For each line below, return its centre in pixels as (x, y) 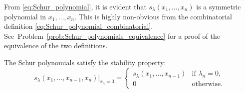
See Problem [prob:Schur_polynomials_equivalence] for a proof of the (112, 36)
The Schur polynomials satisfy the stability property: (85, 62)
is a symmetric (219, 6)
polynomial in (25, 16)
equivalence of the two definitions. (56, 46)
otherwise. (207, 84)
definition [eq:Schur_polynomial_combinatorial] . (79, 26)
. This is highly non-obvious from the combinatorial (153, 16)
